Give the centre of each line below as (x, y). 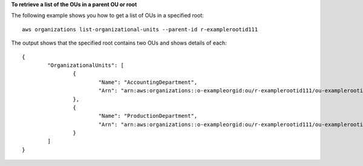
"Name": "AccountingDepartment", (148, 82)
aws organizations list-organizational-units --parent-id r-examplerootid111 (140, 29)
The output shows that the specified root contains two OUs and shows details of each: (119, 43)
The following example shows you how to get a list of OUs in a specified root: (107, 16)
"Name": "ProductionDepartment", (148, 116)
